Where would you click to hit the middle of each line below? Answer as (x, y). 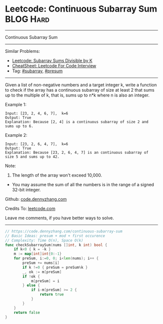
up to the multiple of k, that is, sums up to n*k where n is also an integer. (77, 95)
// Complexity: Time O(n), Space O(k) (44, 240)
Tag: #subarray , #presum (37, 71)
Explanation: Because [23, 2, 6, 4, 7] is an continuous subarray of (77, 152)
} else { (31, 285)
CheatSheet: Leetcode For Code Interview (54, 65)
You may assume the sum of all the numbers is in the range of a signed (83, 184)
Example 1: (16, 104)
